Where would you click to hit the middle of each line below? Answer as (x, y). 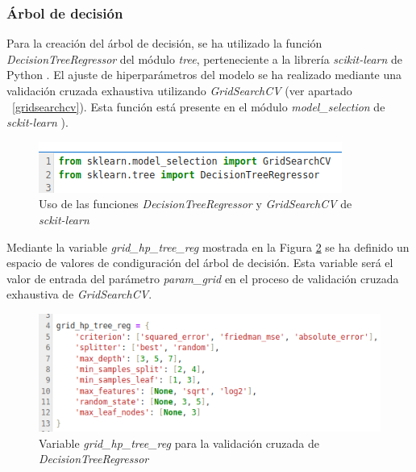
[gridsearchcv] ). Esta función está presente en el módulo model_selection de (199, 106)
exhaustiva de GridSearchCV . (79, 294)
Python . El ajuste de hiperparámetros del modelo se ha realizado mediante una (204, 75)
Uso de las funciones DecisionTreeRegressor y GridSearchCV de (196, 204)
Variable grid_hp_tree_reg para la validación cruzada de (179, 443)
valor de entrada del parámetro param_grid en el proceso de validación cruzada (203, 278)
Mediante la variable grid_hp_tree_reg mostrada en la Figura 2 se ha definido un (208, 246)
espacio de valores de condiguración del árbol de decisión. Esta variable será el (200, 263)
